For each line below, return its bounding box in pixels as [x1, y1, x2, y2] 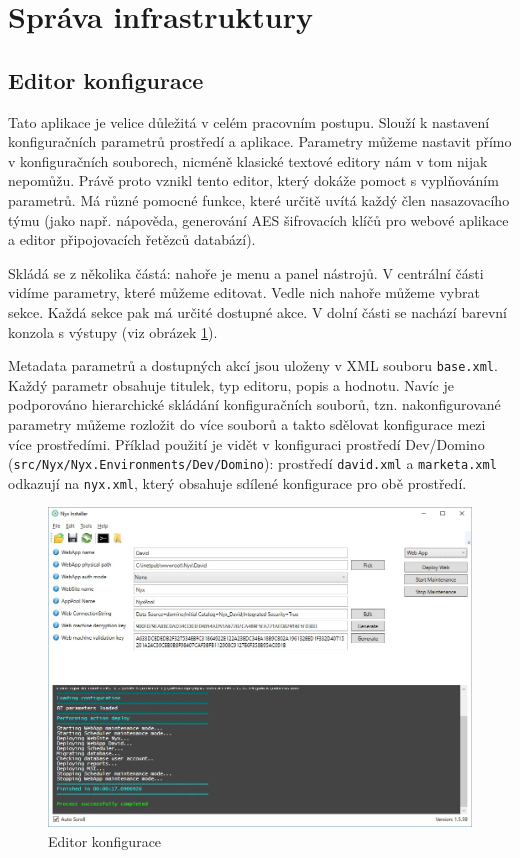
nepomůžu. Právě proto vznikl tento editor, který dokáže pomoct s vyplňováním [8, 170, 499, 191]
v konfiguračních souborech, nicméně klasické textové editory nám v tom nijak [8, 150, 488, 171]
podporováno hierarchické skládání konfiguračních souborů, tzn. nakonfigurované [8, 394, 501, 415]
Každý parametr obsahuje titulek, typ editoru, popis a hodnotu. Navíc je [8, 374, 454, 395]
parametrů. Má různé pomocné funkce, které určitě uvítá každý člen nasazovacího [8, 189, 510, 210]
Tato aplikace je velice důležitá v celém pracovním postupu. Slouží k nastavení [8, 111, 490, 132]
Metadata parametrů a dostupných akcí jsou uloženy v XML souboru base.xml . [8, 355, 498, 376]
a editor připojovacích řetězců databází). [8, 229, 256, 250]
